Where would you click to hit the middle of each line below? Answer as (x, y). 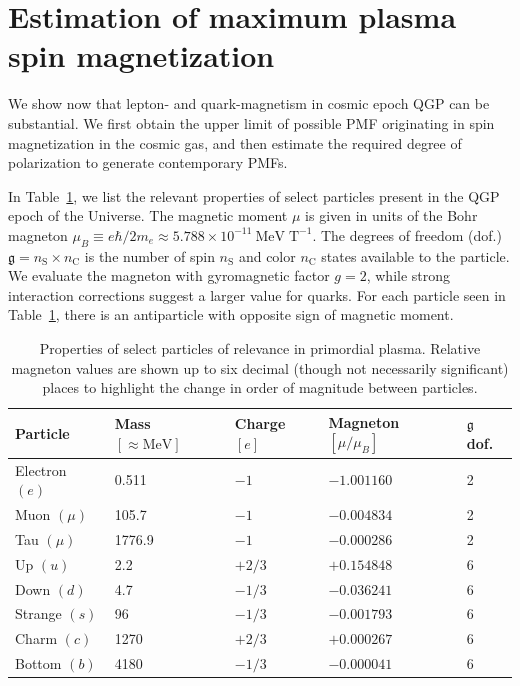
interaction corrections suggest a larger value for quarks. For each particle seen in (257, 294)
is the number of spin (149, 255)
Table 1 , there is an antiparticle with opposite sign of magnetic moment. (231, 314)
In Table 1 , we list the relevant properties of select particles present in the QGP (254, 195)
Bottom (38, 663)
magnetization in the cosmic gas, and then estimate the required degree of (235, 142)
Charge (260, 423)
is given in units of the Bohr (391, 215)
